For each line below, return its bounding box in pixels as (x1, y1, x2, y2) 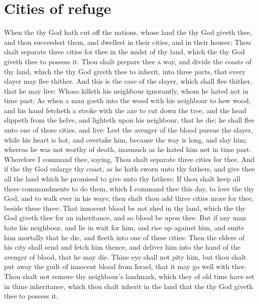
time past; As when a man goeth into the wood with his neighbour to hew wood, (4, 95, 251, 106)
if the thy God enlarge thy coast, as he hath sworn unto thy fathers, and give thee (4, 163, 255, 174)
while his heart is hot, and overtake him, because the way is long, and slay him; (4, 134, 247, 145)
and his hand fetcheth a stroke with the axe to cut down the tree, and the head (4, 105, 247, 115)
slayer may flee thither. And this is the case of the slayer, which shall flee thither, (4, 76, 252, 86)
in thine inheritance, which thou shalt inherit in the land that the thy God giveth (4, 281, 253, 291)
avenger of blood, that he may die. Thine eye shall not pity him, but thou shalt (4, 251, 247, 262)
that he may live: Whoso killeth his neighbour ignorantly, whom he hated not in (4, 85, 249, 96)
